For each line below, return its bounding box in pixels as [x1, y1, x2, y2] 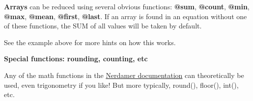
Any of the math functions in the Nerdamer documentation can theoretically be [4, 70, 244, 80]
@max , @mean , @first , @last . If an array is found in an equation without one [4, 11, 247, 21]
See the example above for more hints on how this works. [4, 37, 176, 47]
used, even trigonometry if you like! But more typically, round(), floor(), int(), [4, 79, 239, 90]
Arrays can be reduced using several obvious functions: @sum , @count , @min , [4, 1, 250, 11]
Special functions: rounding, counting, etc [4, 53, 148, 64]
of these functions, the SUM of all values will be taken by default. [4, 21, 202, 31]
